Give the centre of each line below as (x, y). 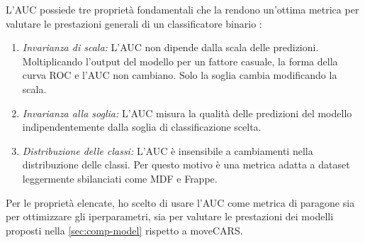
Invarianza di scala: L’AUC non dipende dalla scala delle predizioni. (170, 47)
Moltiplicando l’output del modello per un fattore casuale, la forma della (180, 61)
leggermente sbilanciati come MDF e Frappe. (120, 178)
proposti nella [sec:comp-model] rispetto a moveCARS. (124, 230)
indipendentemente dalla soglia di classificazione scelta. (142, 127)
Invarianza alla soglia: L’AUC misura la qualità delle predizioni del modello (187, 113)
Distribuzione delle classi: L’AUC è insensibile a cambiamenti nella (168, 150)
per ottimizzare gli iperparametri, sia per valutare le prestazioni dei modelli (170, 216)
